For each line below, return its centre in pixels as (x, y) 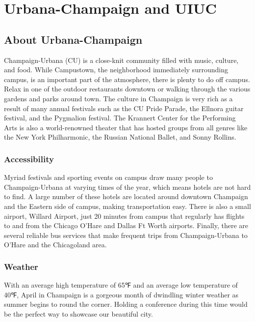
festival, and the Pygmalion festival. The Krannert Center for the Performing (120, 118)
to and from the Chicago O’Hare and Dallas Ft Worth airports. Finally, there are (126, 225)
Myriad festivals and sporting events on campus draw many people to (108, 177)
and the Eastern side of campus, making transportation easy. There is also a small (127, 206)
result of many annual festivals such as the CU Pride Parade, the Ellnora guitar (124, 108)
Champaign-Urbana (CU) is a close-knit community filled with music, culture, (121, 60)
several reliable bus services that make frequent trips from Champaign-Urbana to (126, 235)
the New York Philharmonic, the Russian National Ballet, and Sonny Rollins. (120, 137)
